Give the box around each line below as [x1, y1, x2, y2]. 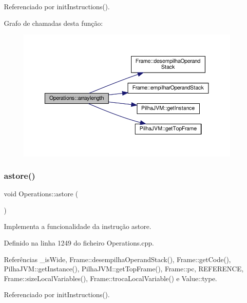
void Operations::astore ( [4, 189, 78, 199]
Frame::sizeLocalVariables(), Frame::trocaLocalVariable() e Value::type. [4, 273, 217, 283]
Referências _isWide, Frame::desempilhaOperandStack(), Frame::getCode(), [4, 254, 231, 264]
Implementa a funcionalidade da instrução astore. [4, 221, 152, 231]
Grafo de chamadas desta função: [4, 18, 103, 28]
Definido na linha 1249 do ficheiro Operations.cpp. [4, 238, 154, 248]
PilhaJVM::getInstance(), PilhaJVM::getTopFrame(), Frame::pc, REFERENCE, [4, 264, 244, 274]
